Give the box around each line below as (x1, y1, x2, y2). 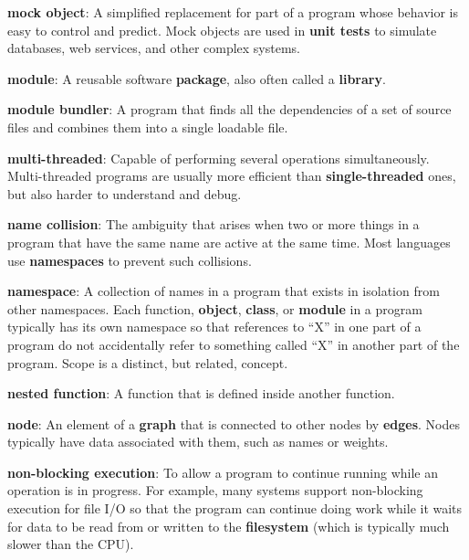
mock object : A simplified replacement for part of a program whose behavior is (7, 3, 459, 21)
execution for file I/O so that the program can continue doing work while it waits (7, 499, 463, 518)
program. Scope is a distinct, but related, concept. (7, 353, 288, 372)
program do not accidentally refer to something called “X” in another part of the (7, 334, 460, 354)
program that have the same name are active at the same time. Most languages (7, 232, 451, 251)
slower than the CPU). (7, 534, 134, 554)
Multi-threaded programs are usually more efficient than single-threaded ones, (7, 166, 456, 185)
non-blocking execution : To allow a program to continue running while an (7, 462, 439, 481)
